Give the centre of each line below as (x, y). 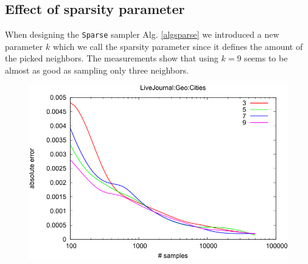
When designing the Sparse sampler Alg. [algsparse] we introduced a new (142, 34)
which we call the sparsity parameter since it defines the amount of (178, 46)
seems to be (266, 58)
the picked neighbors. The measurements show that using (112, 58)
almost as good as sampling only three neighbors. (97, 70)
